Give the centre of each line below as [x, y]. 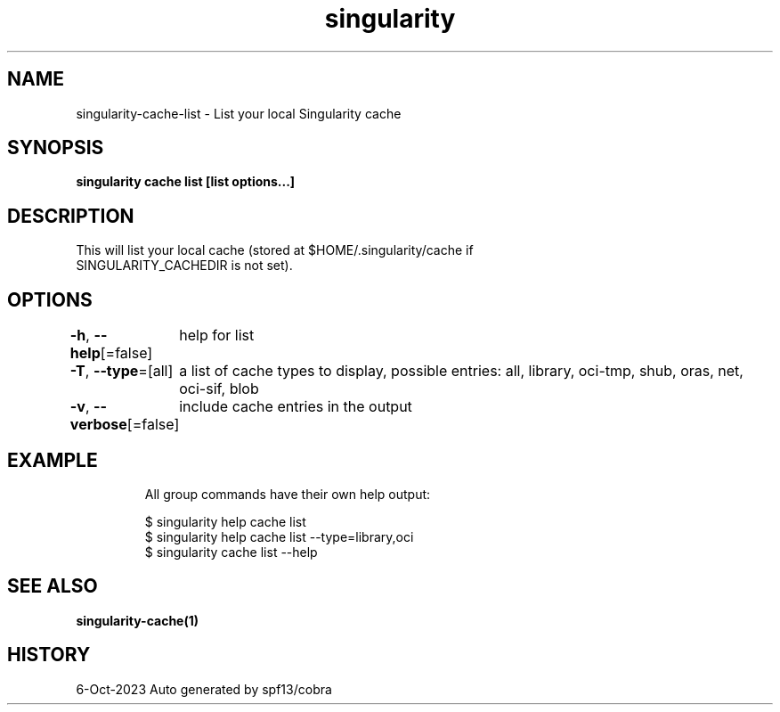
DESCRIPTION [71, 216]
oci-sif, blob [219, 389]
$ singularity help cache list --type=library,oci [279, 536]
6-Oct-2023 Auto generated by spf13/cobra [204, 689]
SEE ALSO [53, 586]
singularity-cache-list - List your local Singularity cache [239, 113]
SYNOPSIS [56, 148]
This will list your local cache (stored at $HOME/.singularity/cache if [275, 250]
